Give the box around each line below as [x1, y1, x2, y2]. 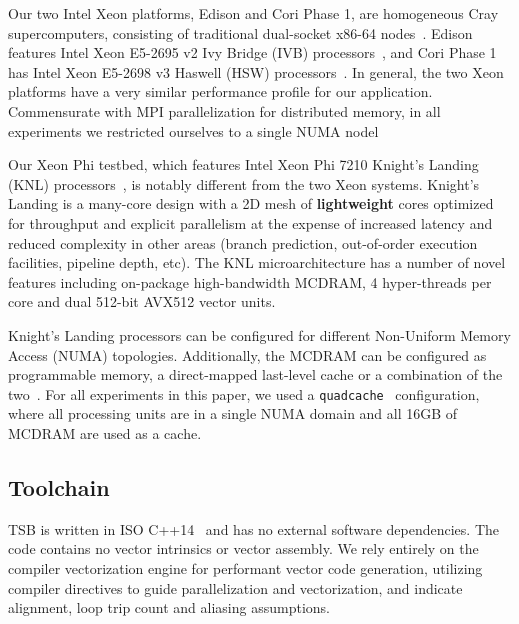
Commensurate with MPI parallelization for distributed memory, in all [8, 100, 441, 121]
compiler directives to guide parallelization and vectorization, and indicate [8, 577, 463, 598]
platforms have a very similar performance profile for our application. [8, 81, 433, 102]
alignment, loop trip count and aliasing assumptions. [8, 597, 330, 618]
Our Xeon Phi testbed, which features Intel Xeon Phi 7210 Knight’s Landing [8, 154, 479, 175]
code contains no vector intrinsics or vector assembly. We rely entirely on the [8, 538, 479, 559]
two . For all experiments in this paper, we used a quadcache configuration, [8, 383, 480, 404]
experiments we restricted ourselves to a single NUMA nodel [8, 120, 379, 141]
